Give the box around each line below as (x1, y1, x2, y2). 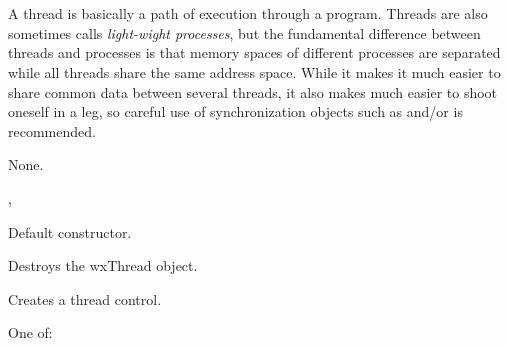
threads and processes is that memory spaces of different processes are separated (8, 42, 501, 63)
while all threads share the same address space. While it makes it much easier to (8, 61, 501, 82)
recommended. (8, 120, 96, 141)
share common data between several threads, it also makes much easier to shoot (8, 81, 498, 102)
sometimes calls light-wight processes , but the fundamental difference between (8, 22, 481, 43)
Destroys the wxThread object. (8, 255, 198, 276)
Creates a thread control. (8, 288, 162, 309)
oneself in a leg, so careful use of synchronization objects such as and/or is (8, 101, 463, 122)
